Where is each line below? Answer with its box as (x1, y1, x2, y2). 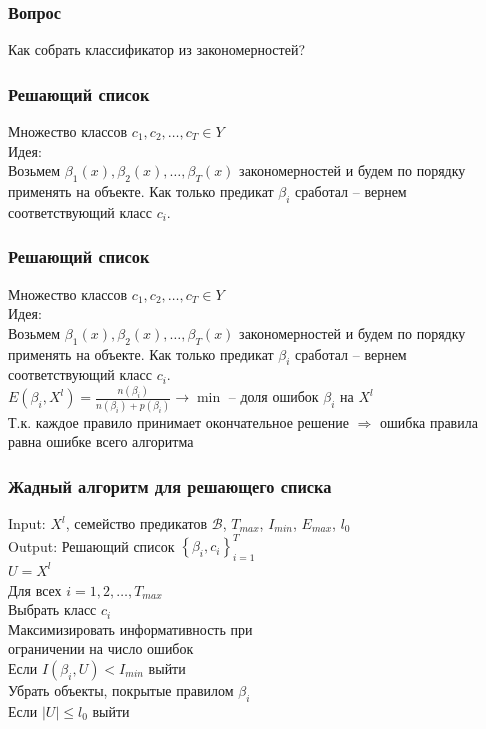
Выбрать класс (8, 599, 97, 620)
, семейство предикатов (65, 513, 208, 534)
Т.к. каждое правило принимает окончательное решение (8, 411, 349, 432)
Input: (8, 513, 46, 534)
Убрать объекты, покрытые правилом (8, 679, 234, 700)
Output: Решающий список (8, 535, 175, 556)
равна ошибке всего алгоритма (8, 431, 194, 452)
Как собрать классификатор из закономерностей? (8, 39, 306, 60)
